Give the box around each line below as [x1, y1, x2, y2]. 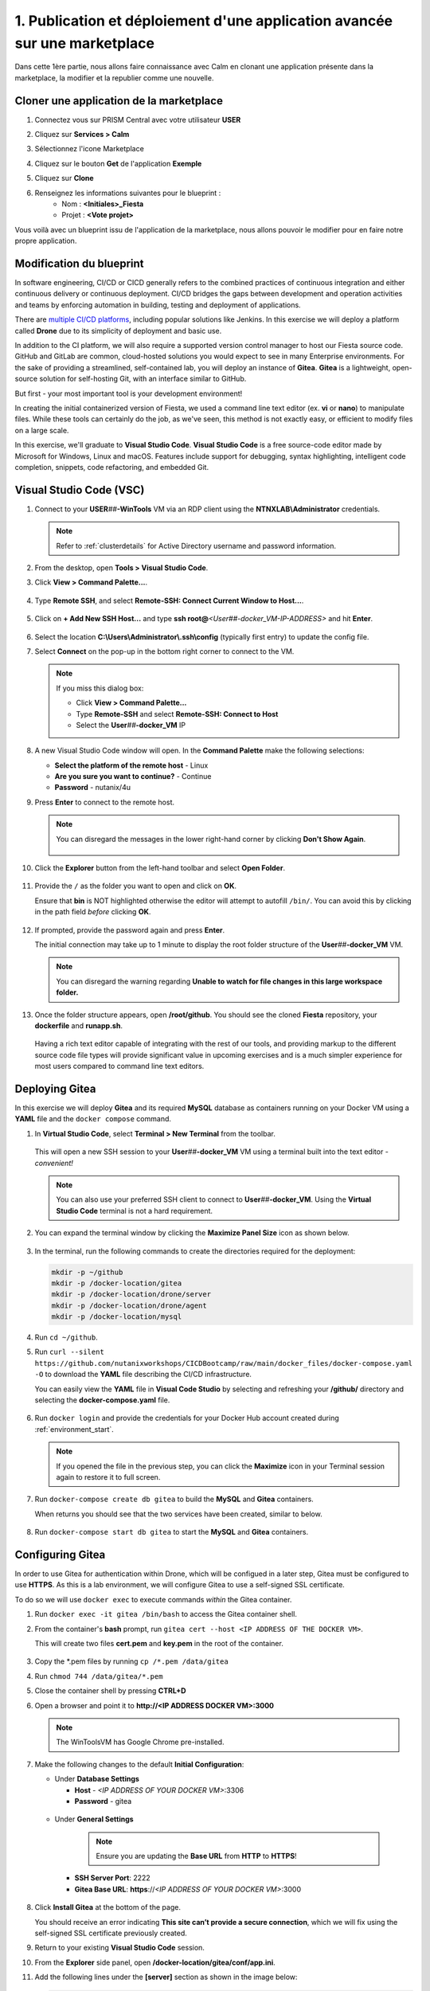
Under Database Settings [54, 1774, 139, 1784]
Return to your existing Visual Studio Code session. [34, 1943, 205, 1953]
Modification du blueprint [14, 256, 144, 270]
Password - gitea [74, 1796, 132, 1805]
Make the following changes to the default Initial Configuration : [34, 1759, 244, 1769]
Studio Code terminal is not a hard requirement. [56, 1206, 213, 1215]
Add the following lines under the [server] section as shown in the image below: [34, 1972, 298, 1982]
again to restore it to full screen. [56, 1472, 161, 1481]
